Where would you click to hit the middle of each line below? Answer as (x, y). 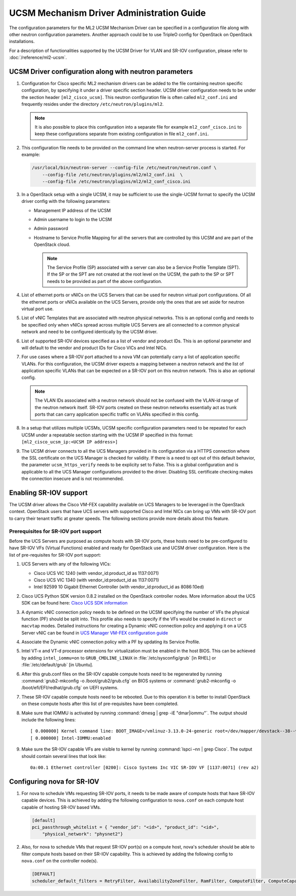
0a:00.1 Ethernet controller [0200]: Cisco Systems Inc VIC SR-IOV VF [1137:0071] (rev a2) (145, 767)
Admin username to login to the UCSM (73, 220)
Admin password (51, 229)
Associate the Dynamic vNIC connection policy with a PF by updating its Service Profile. (111, 642)
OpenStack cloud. (52, 244)
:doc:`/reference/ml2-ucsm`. (38, 57)
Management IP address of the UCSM (72, 210)
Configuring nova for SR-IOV (54, 781)
